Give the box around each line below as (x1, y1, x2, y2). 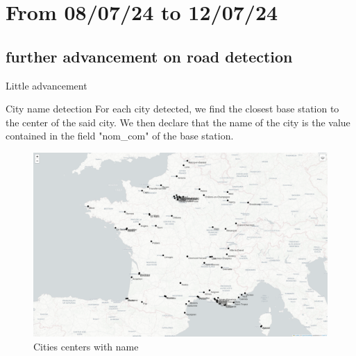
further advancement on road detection (6, 45, 293, 67)
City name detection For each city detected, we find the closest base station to (6, 101, 339, 116)
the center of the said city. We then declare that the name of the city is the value (6, 115, 350, 129)
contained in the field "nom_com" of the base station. (6, 128, 234, 143)
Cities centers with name (33, 339, 139, 353)
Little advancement (6, 78, 87, 92)
